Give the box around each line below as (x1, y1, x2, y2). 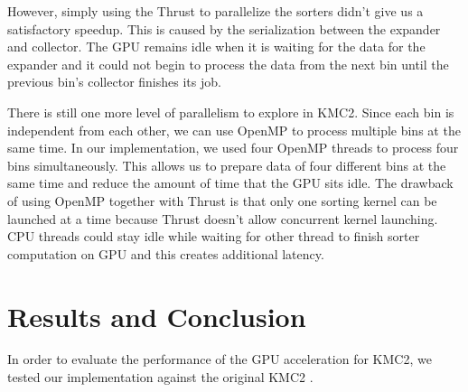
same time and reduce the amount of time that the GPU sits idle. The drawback (7, 173, 454, 192)
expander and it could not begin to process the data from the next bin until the (7, 54, 449, 73)
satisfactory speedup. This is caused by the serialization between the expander (7, 19, 441, 38)
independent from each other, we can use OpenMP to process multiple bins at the (7, 120, 461, 139)
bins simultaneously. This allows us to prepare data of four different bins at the (7, 155, 446, 174)
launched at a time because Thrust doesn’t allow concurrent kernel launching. (7, 209, 438, 228)
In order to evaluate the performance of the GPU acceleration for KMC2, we (7, 350, 432, 369)
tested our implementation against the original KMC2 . (7, 368, 314, 387)
